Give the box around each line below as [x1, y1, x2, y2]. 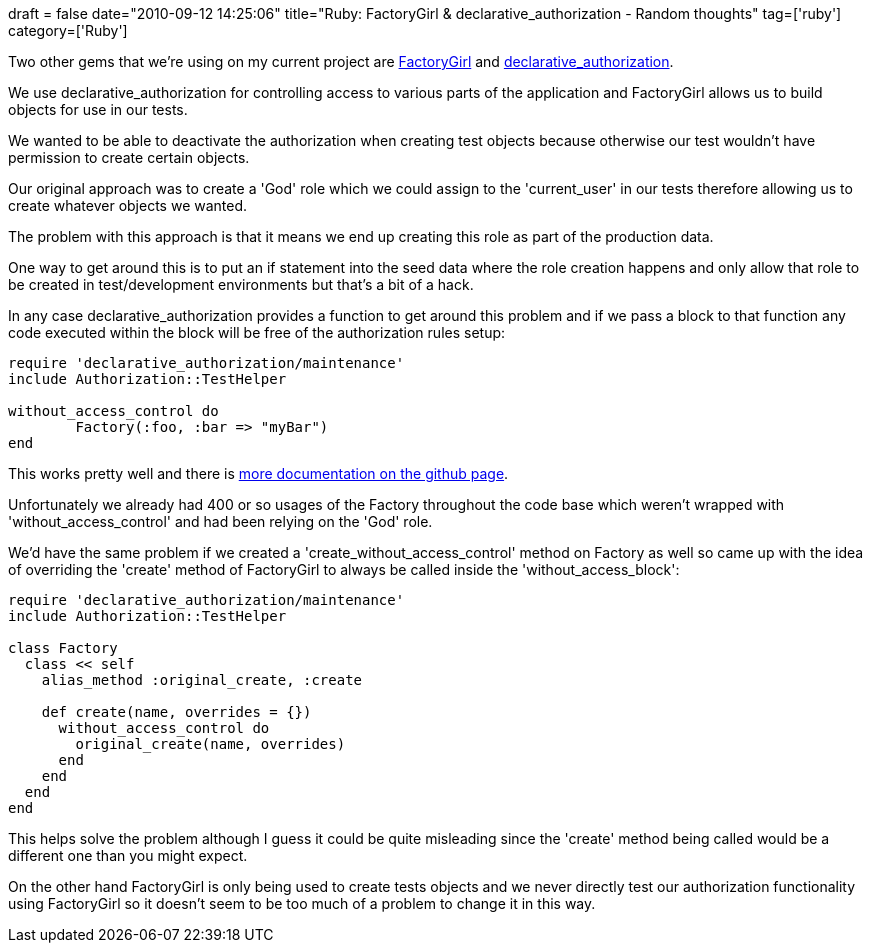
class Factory [8, 640, 118, 656]
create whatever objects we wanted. [8, 197, 248, 214]
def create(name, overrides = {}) [41, 704, 312, 720]
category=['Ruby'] [8, 22, 128, 39]
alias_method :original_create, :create [41, 672, 363, 688]
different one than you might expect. [8, 847, 248, 864]
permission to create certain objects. [8, 149, 250, 166]
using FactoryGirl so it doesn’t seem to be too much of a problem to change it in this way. [8, 895, 596, 912]
